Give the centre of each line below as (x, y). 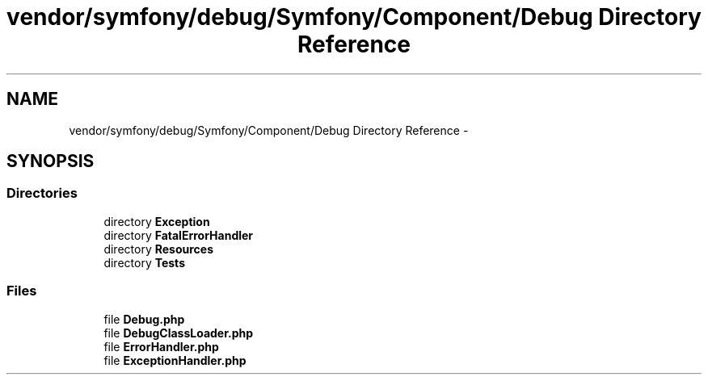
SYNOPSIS (51, 161)
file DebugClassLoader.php (179, 333)
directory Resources (158, 249)
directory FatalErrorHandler (179, 235)
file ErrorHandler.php (161, 346)
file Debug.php (144, 319)
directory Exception (157, 221)
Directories (42, 193)
